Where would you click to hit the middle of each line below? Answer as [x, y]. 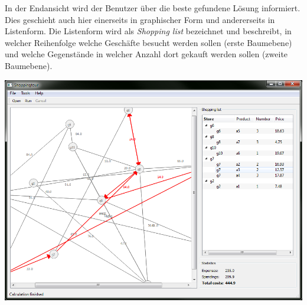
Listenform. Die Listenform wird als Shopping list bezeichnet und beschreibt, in [148, 31]
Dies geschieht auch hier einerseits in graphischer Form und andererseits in [140, 19]
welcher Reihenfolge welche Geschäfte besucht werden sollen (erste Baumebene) [148, 42]
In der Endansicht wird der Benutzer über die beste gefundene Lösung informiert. [153, 8]
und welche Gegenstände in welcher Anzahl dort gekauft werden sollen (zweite [146, 54]
